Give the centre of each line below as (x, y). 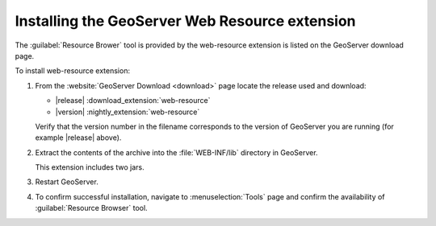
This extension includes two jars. (90, 167)
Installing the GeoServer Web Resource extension (185, 21)
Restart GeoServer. (67, 182)
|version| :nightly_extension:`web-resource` (128, 112)
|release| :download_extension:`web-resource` (133, 101)
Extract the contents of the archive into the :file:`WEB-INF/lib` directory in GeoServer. (176, 152)
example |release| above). (78, 138)
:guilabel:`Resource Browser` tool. (92, 208)
